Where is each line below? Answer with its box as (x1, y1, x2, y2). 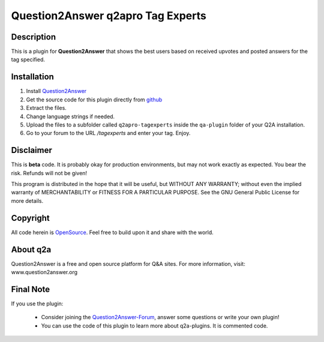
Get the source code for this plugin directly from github (26, 96, 163, 103)
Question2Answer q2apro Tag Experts (11, 9, 206, 22)
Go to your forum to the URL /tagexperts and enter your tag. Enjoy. (26, 130, 191, 137)
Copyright (11, 213, 50, 223)
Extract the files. (26, 104, 67, 112)
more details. (11, 197, 44, 204)
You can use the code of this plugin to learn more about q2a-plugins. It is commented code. (41, 322, 268, 329)
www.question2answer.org (11, 268, 78, 275)
